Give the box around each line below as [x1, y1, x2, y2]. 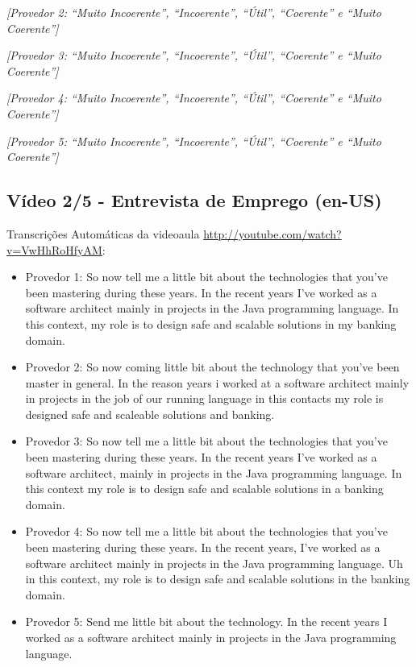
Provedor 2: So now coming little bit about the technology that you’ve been [25, 358, 400, 375]
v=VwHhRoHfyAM [6, 241, 102, 258]
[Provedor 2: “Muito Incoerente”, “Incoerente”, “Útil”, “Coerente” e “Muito [6, 4, 381, 20]
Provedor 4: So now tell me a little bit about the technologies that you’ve [25, 523, 388, 540]
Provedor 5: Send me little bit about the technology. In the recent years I [25, 613, 388, 630]
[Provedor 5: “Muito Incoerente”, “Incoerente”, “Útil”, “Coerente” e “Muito [6, 132, 381, 149]
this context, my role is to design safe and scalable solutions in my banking [25, 315, 397, 332]
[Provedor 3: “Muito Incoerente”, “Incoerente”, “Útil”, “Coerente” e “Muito [6, 47, 381, 64]
